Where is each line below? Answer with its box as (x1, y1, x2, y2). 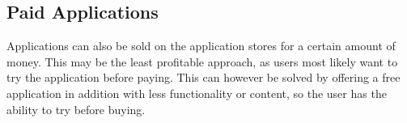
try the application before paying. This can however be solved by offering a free (6, 69, 401, 86)
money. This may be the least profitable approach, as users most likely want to (6, 53, 398, 70)
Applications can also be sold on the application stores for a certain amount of (6, 37, 396, 54)
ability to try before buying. (6, 100, 146, 117)
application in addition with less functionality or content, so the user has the (6, 84, 387, 101)
